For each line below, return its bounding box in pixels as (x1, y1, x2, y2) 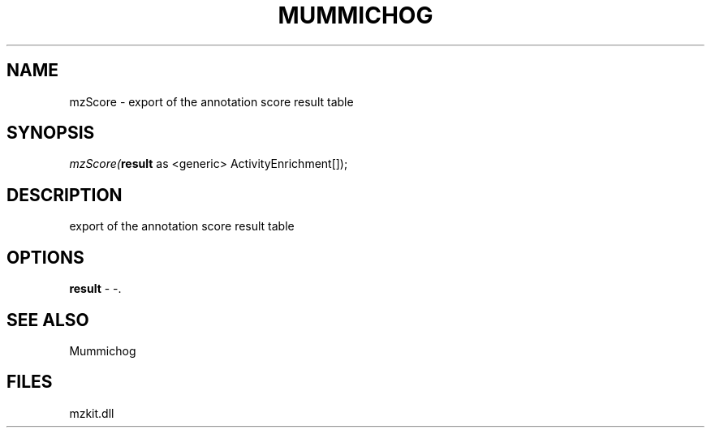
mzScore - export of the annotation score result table (69, 94, 354, 109)
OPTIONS (6, 247, 84, 268)
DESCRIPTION (6, 184, 123, 205)
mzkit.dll (69, 406, 114, 420)
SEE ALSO (6, 309, 89, 330)
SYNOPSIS (6, 122, 95, 144)
